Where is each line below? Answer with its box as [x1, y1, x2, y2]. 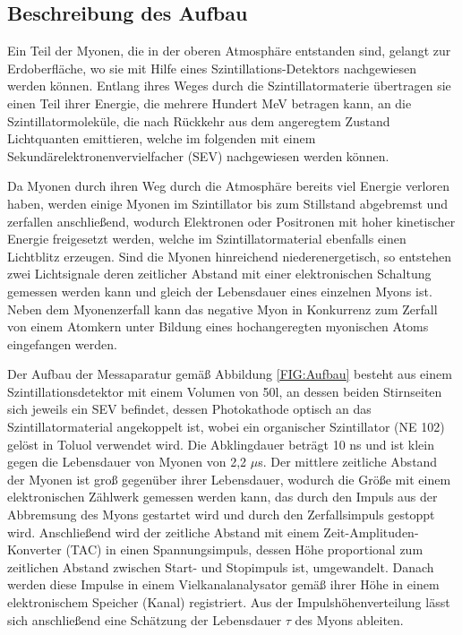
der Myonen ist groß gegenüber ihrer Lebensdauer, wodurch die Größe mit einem [7, 469, 451, 488]
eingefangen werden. [7, 334, 117, 353]
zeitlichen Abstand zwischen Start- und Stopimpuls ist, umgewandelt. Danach [7, 557, 434, 576]
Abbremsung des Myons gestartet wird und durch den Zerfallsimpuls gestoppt [7, 505, 435, 524]
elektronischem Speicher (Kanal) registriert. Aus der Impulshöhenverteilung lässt [7, 593, 450, 612]
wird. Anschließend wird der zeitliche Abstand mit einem [7, 522, 320, 541]
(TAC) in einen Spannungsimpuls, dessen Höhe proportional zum [65, 540, 423, 559]
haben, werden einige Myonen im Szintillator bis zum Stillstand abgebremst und [7, 193, 448, 212]
